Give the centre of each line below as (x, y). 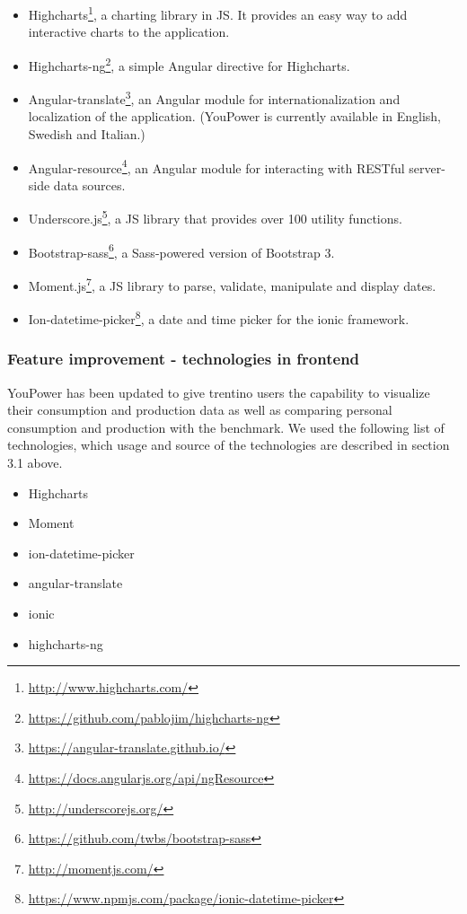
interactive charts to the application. (129, 32)
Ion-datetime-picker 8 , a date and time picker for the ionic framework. (219, 317)
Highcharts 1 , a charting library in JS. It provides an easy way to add (218, 13)
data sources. (89, 185)
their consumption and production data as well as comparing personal (200, 410)
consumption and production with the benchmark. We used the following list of (226, 427)
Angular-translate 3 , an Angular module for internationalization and (214, 97)
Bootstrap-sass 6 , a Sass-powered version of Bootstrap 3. (181, 250)
